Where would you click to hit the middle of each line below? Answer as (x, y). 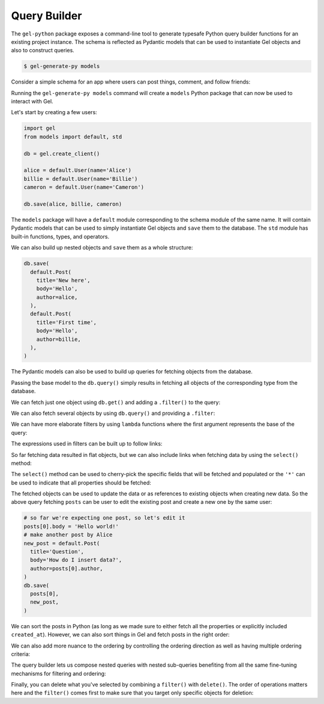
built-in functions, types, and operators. (60, 236)
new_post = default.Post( (62, 543)
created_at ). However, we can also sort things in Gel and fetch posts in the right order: (120, 635)
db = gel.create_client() (62, 154)
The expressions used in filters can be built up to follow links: (87, 444)
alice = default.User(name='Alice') (78, 170)
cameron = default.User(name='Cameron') (84, 187)
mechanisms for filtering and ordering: (58, 673)
